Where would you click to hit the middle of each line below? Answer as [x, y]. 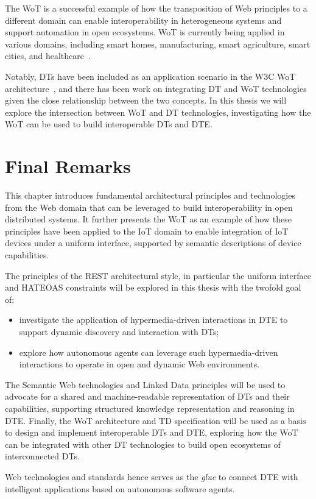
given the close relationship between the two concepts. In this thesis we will [146, 100]
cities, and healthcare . [48, 56]
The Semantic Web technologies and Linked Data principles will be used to [145, 384]
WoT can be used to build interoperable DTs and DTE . [109, 124]
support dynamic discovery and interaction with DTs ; [119, 331]
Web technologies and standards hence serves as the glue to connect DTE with [152, 476]
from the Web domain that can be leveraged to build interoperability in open [149, 207]
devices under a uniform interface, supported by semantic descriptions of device [153, 243]
